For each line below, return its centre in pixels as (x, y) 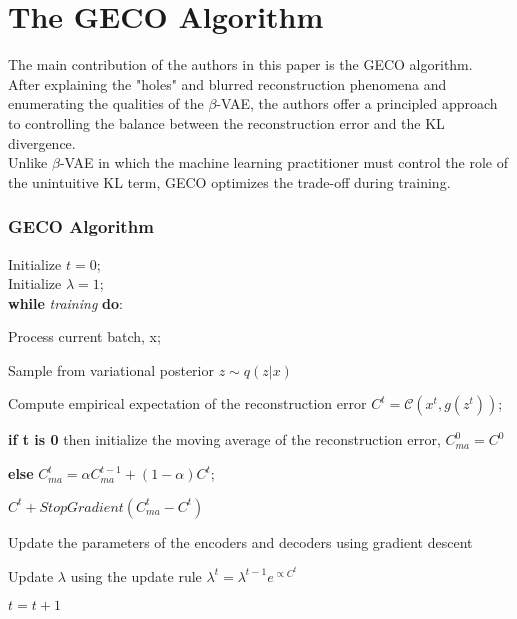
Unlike (28, 162)
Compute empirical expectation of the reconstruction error (187, 403)
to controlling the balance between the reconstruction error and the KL (226, 122)
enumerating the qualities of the (106, 103)
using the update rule (136, 575)
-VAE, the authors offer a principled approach (357, 103)
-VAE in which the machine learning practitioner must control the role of (283, 162)
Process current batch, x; (84, 336)
